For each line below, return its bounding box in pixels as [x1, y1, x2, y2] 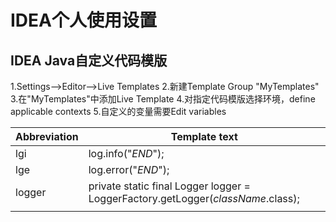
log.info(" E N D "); [88, 147, 165, 160]
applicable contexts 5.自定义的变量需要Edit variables [10, 106, 227, 117]
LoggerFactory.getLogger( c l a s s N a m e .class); [88, 192, 300, 205]
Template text [170, 130, 238, 143]
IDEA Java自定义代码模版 [10, 52, 168, 69]
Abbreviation [15, 130, 79, 143]
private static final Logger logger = [88, 179, 251, 193]
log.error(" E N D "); [88, 163, 170, 176]
